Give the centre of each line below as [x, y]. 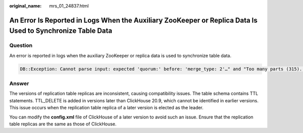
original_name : [26, 6]
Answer [19, 84]
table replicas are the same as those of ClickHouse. [63, 124]
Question [21, 45]
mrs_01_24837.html [69, 6]
